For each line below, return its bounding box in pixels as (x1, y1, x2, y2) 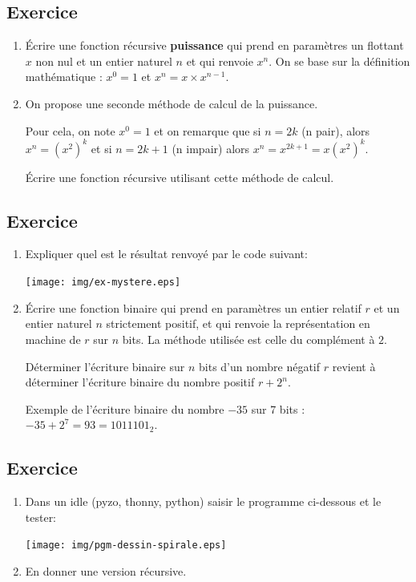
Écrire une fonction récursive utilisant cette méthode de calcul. (25, 168, 334, 185)
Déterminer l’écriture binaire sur (25, 358, 185, 374)
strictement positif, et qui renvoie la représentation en (106, 315, 370, 332)
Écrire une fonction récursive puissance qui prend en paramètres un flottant (25, 37, 404, 54)
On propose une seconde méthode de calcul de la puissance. (25, 95, 318, 111)
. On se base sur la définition (269, 52, 410, 69)
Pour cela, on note (25, 122, 115, 139)
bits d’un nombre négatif (199, 358, 321, 374)
